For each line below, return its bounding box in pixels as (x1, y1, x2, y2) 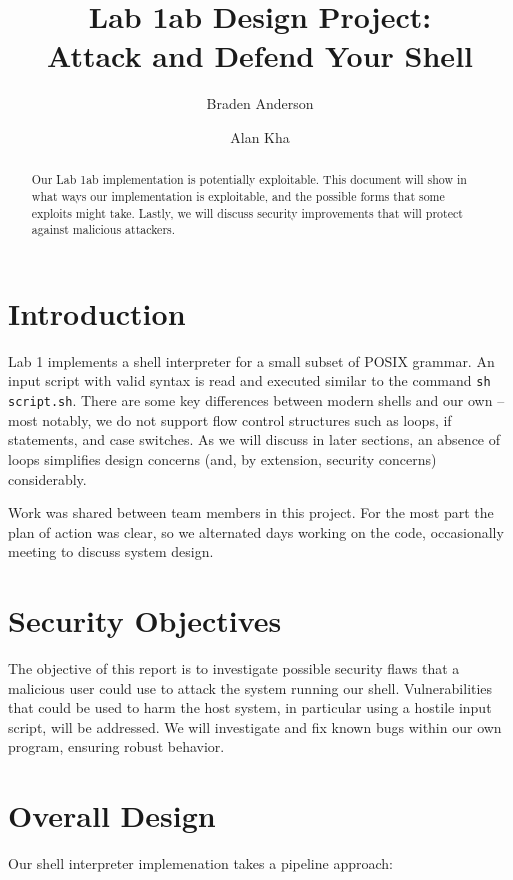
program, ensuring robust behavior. (8, 736, 225, 757)
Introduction (8, 292, 186, 333)
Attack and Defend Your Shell (47, 35, 473, 76)
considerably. (8, 468, 87, 489)
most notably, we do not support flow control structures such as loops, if (8, 409, 452, 430)
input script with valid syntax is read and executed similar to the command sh (8, 370, 491, 391)
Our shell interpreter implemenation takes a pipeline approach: (8, 853, 393, 874)
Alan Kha (230, 126, 290, 147)
